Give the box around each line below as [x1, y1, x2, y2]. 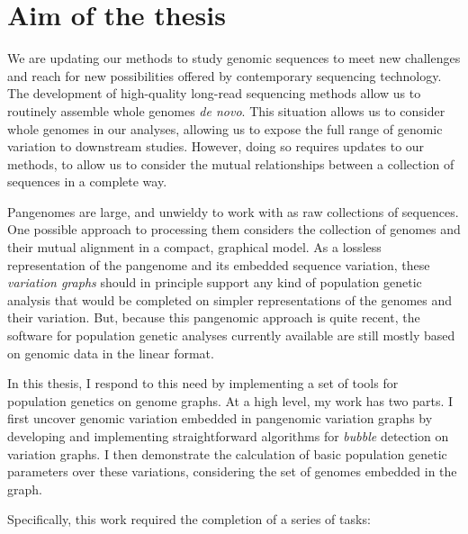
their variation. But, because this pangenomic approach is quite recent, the [7, 308, 420, 327]
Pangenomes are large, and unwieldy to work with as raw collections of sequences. [7, 202, 459, 221]
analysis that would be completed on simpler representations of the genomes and [7, 290, 453, 309]
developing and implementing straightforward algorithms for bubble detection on [7, 427, 449, 445]
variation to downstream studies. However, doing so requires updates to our [7, 137, 425, 156]
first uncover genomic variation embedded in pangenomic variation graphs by [7, 409, 433, 428]
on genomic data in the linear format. [7, 343, 214, 362]
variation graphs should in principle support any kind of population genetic [7, 273, 422, 292]
